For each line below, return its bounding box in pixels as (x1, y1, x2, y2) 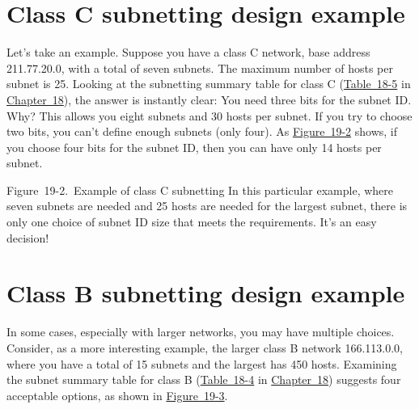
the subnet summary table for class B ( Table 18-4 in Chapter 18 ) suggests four (6, 371, 401, 388)
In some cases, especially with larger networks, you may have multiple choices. (6, 323, 395, 340)
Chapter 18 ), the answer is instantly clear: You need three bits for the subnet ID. (6, 91, 412, 108)
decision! (6, 229, 49, 246)
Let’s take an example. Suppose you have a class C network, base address (6, 44, 370, 61)
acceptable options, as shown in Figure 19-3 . (6, 386, 228, 403)
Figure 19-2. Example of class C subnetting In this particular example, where (6, 181, 394, 198)
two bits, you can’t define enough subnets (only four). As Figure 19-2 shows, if (6, 123, 397, 140)
